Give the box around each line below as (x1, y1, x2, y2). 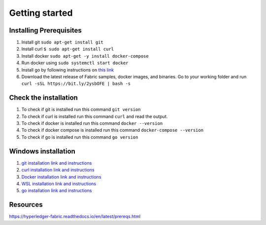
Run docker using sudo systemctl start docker (21, 60, 129, 66)
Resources (9, 200, 43, 209)
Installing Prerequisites (9, 26, 82, 35)
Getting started (9, 7, 73, 18)
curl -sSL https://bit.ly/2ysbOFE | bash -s (21, 81, 131, 86)
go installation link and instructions (21, 187, 92, 193)
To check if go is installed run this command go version (21, 134, 138, 140)
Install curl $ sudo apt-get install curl (21, 46, 114, 52)
